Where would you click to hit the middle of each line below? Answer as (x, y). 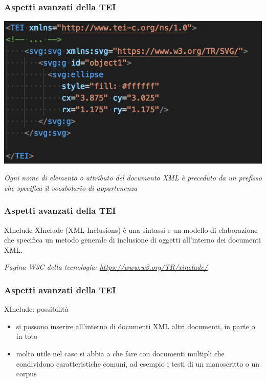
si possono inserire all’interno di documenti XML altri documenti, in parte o (136, 326)
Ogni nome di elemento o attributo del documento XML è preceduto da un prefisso (133, 178)
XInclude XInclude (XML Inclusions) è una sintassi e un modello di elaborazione (131, 229)
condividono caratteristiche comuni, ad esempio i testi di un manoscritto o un (138, 363)
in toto (27, 336)
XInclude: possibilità (36, 309)
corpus (26, 374)
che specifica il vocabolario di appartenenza (71, 187)
